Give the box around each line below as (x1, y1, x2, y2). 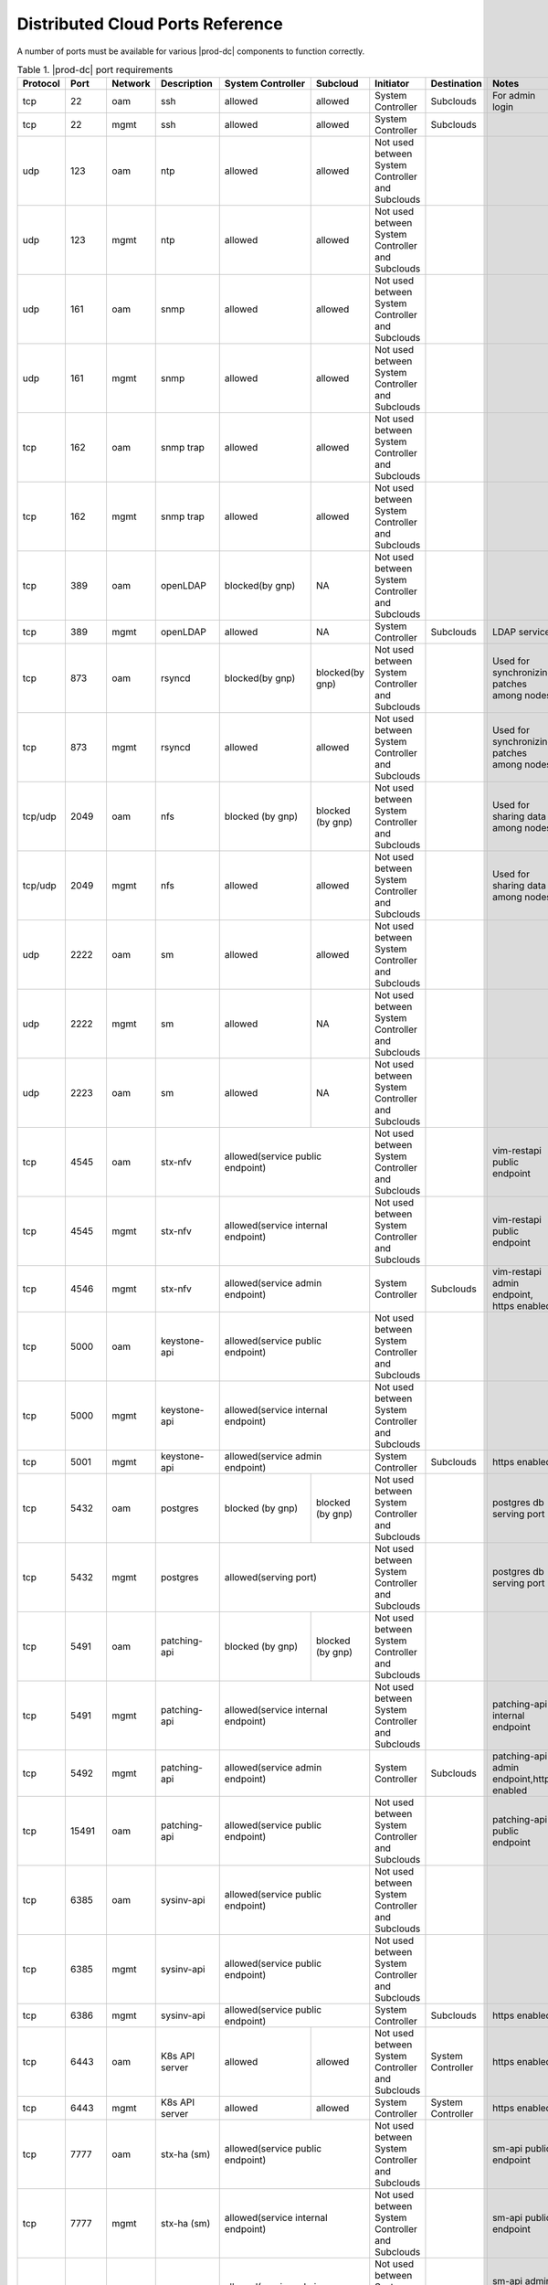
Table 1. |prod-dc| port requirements (16, 64, 174, 77)
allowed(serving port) (224, 1571, 317, 1584)
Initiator (374, 78, 410, 90)
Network (111, 78, 151, 90)
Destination (430, 78, 483, 90)
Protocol (22, 78, 61, 90)
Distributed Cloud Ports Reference (16, 14, 283, 34)
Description (160, 78, 214, 90)
